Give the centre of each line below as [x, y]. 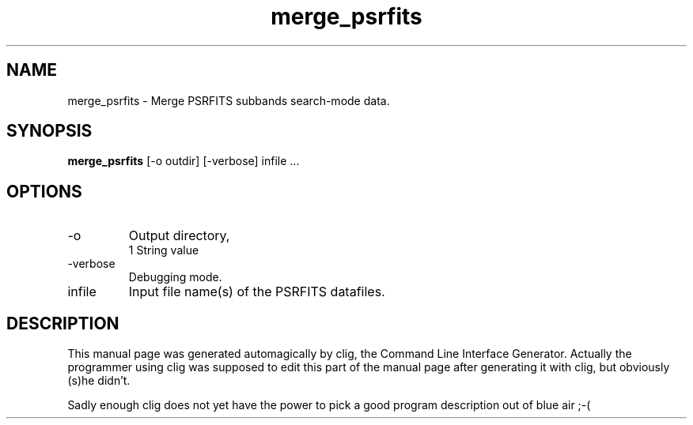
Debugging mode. [175, 277]
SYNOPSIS [49, 131]
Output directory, [179, 236]
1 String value [164, 250]
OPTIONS [44, 191]
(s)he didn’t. [99, 381]
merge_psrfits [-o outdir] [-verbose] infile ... [184, 161]
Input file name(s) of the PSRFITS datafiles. [257, 292]
